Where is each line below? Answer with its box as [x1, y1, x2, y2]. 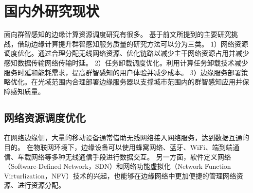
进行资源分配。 [17, 180, 65, 190]
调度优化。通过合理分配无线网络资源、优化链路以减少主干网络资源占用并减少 [4, 48, 249, 58]
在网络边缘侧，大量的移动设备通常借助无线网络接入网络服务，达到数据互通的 [4, 132, 249, 143]
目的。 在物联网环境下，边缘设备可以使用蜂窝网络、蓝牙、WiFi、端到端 [4, 142, 233, 152]
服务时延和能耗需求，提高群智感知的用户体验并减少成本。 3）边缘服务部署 [4, 67, 241, 77]
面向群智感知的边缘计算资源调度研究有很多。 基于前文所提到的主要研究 [4, 29, 231, 39]
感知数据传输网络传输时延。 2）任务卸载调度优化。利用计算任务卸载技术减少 [4, 57, 248, 67]
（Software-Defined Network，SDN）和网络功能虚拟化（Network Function [4, 161, 231, 171]
